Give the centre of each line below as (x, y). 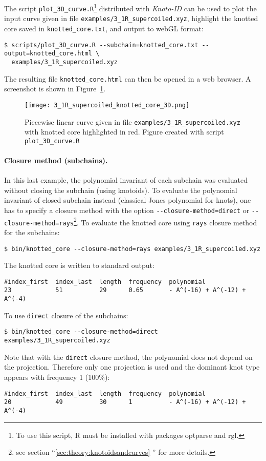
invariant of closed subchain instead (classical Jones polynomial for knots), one (128, 200)
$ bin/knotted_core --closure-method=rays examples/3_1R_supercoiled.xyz (132, 249)
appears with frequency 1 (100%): (57, 377)
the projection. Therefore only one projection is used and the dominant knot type (132, 367)
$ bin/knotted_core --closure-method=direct (81, 332)
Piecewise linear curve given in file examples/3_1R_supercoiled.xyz (132, 121)
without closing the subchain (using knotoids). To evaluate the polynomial (121, 190)
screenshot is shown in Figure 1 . (55, 89)
